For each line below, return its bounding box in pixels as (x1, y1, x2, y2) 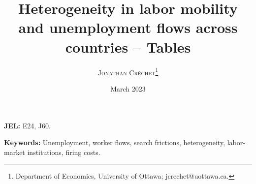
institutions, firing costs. (27, 147, 100, 157)
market (4, 147, 25, 157)
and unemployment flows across (18, 17, 238, 37)
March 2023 (110, 83, 146, 93)
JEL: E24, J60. (4, 121, 51, 131)
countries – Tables (65, 36, 191, 57)
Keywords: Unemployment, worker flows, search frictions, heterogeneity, (4, 137, 225, 147)
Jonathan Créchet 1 (97, 65, 159, 77)
